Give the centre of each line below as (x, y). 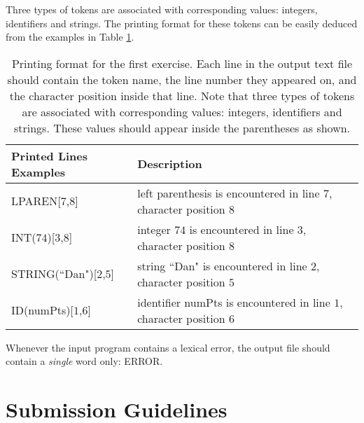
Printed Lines (50, 155)
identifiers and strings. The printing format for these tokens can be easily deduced (182, 23)
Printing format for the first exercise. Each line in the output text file (182, 63)
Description (170, 164)
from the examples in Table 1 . (70, 37)
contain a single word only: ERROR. (84, 361)
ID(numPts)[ (42, 310)
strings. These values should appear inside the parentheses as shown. (182, 127)
